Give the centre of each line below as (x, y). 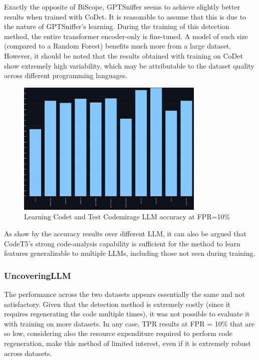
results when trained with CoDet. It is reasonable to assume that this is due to (125, 16)
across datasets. (28, 353)
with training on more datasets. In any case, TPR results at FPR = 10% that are (129, 323)
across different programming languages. (66, 75)
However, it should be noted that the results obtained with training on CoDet (123, 55)
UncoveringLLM (38, 275)
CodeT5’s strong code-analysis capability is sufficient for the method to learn (122, 243)
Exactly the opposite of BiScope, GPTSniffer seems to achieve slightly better (122, 7)
